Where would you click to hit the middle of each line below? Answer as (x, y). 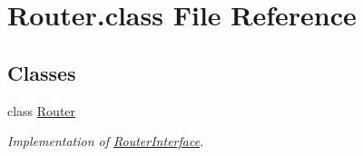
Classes (42, 72)
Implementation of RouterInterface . (106, 141)
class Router (42, 110)
